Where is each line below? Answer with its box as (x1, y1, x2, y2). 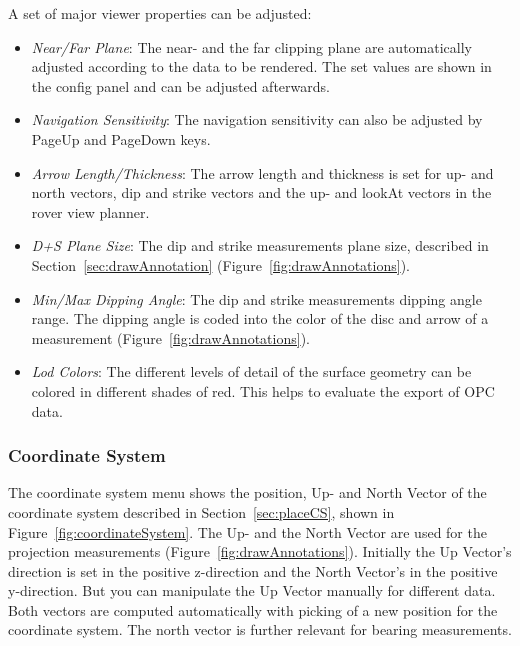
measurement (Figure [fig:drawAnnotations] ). (31, 327, 310, 348)
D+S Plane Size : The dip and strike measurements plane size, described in (31, 235, 489, 256)
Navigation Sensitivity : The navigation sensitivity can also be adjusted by (31, 109, 483, 130)
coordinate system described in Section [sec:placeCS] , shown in (8, 501, 395, 522)
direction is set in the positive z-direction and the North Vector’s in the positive (8, 560, 498, 581)
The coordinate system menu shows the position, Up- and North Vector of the (8, 482, 487, 503)
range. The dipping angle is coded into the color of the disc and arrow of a (31, 308, 489, 329)
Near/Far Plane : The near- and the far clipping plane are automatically (31, 36, 472, 57)
